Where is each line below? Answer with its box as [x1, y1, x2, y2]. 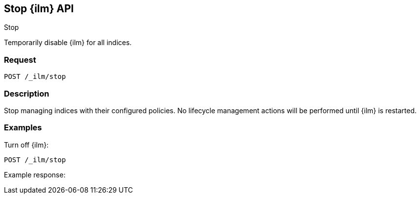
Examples [4, 123, 42, 133]
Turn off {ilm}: [4, 140, 49, 149]
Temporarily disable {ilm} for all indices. [4, 38, 132, 47]
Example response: [4, 170, 66, 179]
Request [4, 54, 36, 65]
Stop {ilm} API [4, 2, 74, 15]
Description [4, 88, 49, 99]
